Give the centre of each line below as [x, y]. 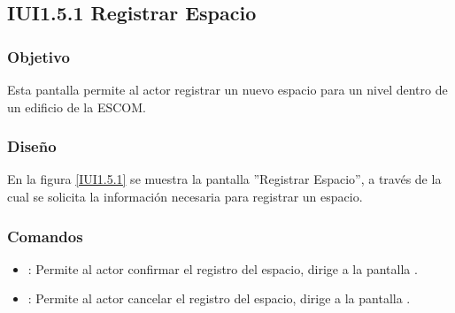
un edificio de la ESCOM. [77, 107]
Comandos [45, 236]
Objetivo [39, 56]
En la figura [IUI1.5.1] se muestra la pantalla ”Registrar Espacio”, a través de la [224, 179]
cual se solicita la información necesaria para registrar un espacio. [185, 196]
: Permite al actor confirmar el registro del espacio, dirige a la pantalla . [223, 268]
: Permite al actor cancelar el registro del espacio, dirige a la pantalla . [219, 298]
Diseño [32, 146]
